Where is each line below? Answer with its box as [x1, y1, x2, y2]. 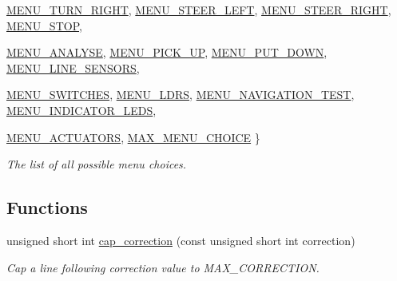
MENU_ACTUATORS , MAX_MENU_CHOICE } [6, 129, 260, 145]
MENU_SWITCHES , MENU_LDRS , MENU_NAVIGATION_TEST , [6, 86, 355, 103]
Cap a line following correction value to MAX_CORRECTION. [6, 259, 320, 275]
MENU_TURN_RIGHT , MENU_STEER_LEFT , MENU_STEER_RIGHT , [6, 2, 391, 18]
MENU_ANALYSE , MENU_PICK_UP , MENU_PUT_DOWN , [6, 44, 328, 61]
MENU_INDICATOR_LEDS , [6, 101, 157, 118]
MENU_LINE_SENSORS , [6, 59, 140, 76]
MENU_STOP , [6, 17, 82, 34]
